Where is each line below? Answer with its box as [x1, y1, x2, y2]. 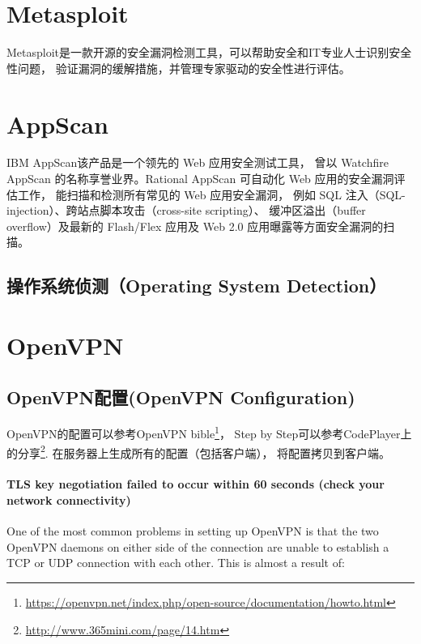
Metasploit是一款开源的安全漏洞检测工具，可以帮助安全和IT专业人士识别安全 [6, 44, 412, 61]
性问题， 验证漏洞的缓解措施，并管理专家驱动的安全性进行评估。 [6, 59, 351, 76]
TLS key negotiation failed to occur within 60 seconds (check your [6, 476, 385, 493]
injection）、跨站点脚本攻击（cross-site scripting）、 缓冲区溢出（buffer [6, 202, 366, 219]
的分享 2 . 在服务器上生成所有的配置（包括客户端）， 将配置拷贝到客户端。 [6, 441, 391, 461]
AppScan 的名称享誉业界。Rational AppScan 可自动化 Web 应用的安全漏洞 [6, 170, 394, 187]
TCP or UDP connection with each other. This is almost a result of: [6, 554, 345, 571]
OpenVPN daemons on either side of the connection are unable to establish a [6, 538, 389, 555]
